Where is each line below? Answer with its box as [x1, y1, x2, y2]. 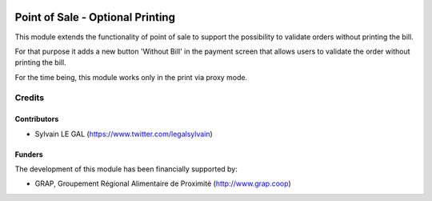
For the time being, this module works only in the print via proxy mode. [14, 72, 248, 82]
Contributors [14, 115, 59, 124]
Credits [14, 92, 44, 103]
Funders [14, 149, 43, 159]
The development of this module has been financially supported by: [14, 164, 238, 174]
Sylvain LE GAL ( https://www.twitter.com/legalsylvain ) [34, 129, 214, 139]
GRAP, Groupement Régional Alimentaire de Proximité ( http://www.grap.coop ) [34, 179, 291, 188]
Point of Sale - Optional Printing [14, 10, 176, 24]
